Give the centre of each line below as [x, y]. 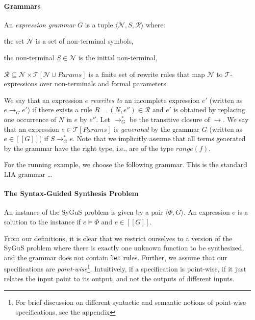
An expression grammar [40, 24]
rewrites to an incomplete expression [145, 100]
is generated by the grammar [157, 129]
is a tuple [99, 24]
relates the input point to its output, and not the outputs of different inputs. [119, 278]
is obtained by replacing [209, 110]
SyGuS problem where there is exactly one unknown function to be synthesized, [124, 248]
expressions [21, 84]
